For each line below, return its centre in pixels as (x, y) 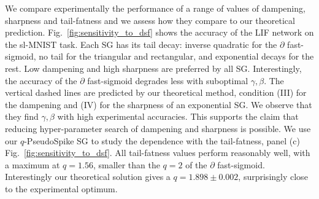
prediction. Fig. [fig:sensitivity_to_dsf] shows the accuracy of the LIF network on (159, 32)
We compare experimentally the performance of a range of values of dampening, (155, 8)
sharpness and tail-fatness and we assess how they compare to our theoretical (150, 20)
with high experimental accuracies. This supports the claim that (178, 116)
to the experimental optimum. (61, 188)
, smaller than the (126, 164)
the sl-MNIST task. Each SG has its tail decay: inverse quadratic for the (141, 44)
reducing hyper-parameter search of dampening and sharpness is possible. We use (158, 128)
